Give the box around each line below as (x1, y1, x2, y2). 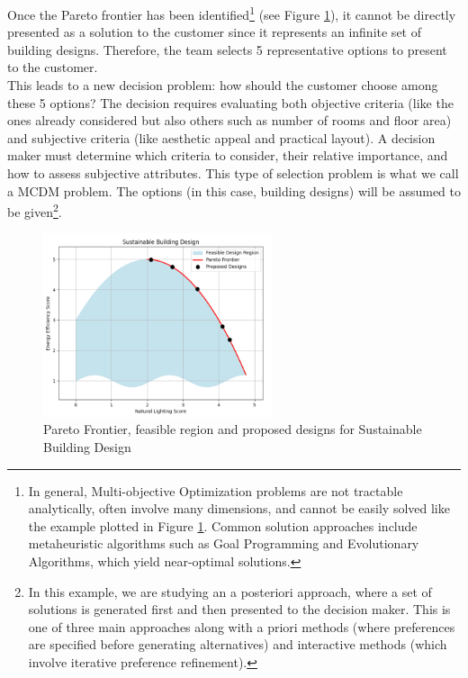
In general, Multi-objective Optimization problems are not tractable (28, 481, 403, 500)
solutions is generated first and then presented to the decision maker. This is (28, 600, 451, 619)
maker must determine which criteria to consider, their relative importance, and (7, 146, 448, 165)
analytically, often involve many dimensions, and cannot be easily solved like (28, 499, 450, 518)
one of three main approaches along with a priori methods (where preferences (28, 617, 455, 636)
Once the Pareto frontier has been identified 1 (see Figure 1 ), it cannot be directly (7, 3, 456, 23)
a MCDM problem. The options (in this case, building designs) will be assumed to (7, 181, 461, 200)
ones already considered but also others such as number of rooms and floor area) (7, 111, 452, 130)
